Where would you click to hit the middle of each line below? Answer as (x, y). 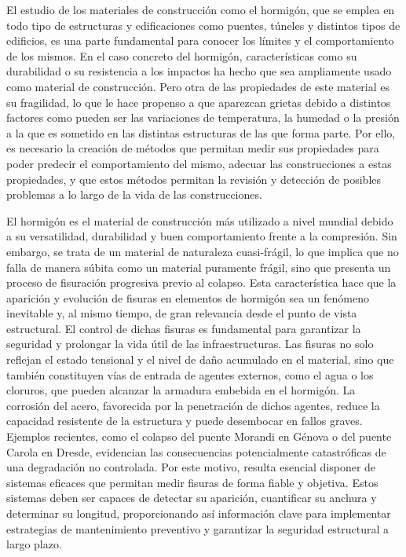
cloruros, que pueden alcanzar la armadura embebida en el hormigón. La (181, 390)
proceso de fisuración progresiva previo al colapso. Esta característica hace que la (201, 282)
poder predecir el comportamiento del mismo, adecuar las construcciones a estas (199, 163)
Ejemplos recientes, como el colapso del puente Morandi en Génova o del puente (199, 436)
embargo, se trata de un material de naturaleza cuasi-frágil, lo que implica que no (203, 251)
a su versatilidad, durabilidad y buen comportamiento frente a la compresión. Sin (202, 236)
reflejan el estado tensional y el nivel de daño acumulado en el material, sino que (200, 359)
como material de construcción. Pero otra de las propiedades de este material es (198, 86)
